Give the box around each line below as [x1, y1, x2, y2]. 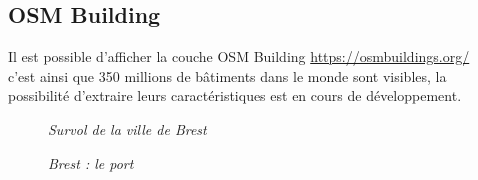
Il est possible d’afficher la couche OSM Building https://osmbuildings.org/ [8, 46, 470, 67]
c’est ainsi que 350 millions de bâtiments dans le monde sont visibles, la [8, 65, 447, 86]
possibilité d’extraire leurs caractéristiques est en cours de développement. [8, 85, 462, 106]
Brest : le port [48, 152, 134, 173]
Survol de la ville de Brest [48, 118, 207, 139]
